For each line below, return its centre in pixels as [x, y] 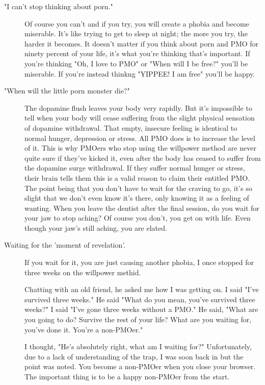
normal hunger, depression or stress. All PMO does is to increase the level [140, 138]
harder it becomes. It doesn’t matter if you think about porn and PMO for [142, 43]
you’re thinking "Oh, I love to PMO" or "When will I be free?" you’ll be [136, 63]
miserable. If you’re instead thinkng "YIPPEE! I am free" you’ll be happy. [140, 73]
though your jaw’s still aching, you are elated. [96, 227]
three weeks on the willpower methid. [83, 272]
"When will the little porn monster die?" [67, 91]
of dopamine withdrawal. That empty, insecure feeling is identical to [131, 127]
